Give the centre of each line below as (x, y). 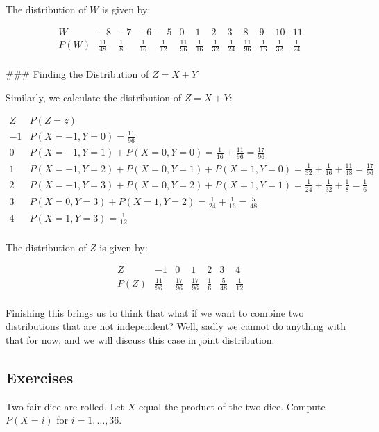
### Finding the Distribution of (77, 74)
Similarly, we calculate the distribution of (93, 97)
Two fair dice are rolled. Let (65, 406)
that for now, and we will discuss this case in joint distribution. (140, 339)
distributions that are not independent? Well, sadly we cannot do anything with (176, 326)
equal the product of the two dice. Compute (232, 406)
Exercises (40, 377)
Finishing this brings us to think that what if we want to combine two (155, 312)
